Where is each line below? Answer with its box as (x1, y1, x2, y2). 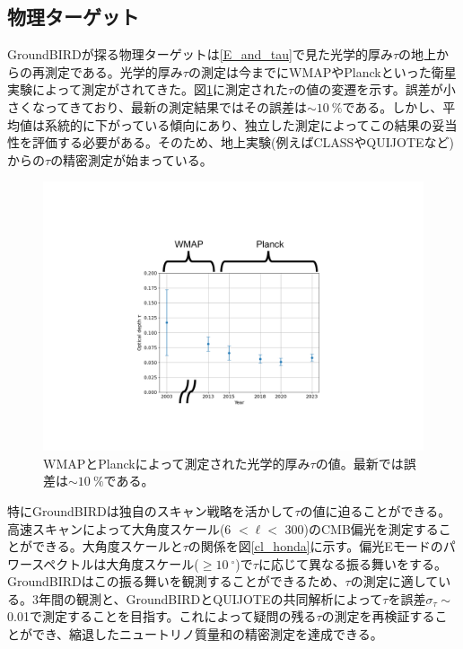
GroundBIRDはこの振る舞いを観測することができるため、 (7, 572, 345, 591)
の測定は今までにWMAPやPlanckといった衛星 (188, 62, 457, 81)
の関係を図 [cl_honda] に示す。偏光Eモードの (188, 537, 443, 556)
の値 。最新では (315, 453, 404, 472)
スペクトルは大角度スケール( (31, 554, 199, 573)
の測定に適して (350, 572, 439, 591)
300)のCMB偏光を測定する (284, 519, 439, 538)
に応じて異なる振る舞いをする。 (258, 554, 447, 573)
